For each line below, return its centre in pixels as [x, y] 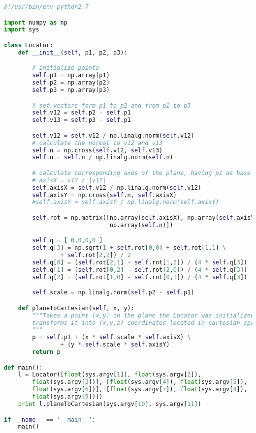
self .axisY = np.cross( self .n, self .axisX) [104, 195]
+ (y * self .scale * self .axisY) [115, 345]
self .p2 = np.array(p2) [71, 83]
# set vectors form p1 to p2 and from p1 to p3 [112, 105]
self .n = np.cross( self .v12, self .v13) [97, 150]
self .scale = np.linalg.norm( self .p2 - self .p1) [113, 293]
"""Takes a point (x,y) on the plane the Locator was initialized [143, 315]
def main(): [23, 367]
